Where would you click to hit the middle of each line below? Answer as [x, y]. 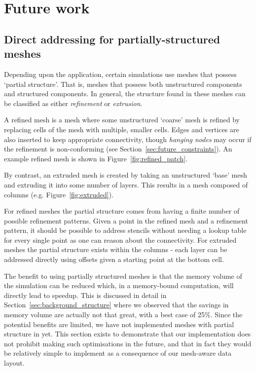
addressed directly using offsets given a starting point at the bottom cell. [114, 259]
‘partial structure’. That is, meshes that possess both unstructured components [123, 84]
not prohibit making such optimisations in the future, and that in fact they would [128, 343]
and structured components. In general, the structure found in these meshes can [125, 93]
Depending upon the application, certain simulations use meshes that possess [120, 74]
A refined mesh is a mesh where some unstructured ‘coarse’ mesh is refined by [122, 120]
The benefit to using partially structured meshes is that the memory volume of [123, 276]
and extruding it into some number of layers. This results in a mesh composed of [126, 184]
